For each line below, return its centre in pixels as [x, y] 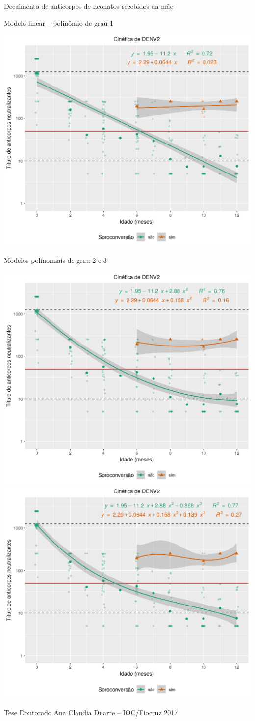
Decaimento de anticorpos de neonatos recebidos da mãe [89, 6]
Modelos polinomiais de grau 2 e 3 [55, 260]
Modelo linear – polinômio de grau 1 [59, 22]
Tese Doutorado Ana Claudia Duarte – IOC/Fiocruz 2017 [91, 712]
